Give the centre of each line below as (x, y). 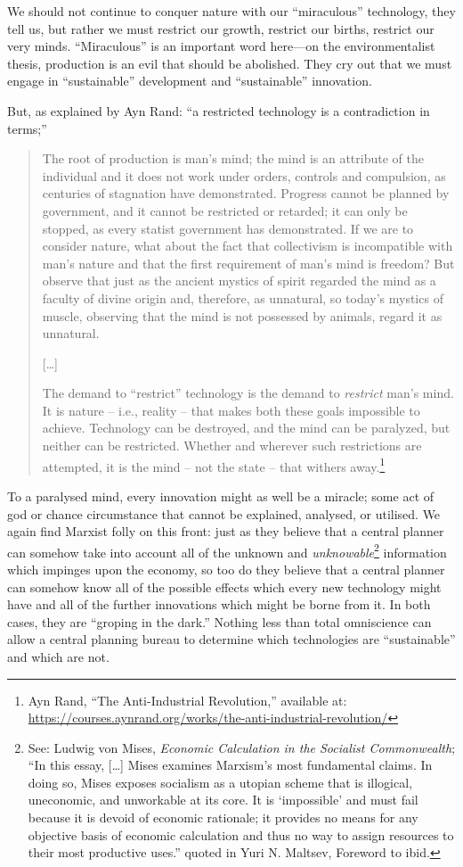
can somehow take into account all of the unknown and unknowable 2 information (227, 550)
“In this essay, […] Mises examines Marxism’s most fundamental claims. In (230, 765)
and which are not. (58, 656)
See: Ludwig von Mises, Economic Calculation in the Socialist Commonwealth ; (242, 747)
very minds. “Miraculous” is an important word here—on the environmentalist (221, 46)
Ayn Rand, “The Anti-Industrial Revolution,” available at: (187, 700)
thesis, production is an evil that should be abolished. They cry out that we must (230, 63)
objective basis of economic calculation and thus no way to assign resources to (241, 834)
